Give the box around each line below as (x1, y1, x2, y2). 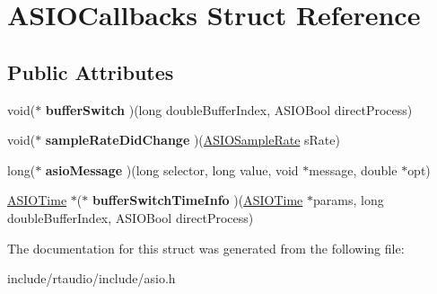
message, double (309, 160, 398, 179)
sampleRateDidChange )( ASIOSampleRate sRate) (45, 130, 340, 149)
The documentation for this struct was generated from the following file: (7, 238, 405, 257)
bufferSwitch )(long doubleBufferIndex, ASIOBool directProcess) (45, 100, 413, 119)
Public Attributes (7, 58, 174, 85)
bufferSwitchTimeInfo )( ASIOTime (92, 191, 303, 209)
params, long (312, 191, 384, 209)
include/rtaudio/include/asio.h (7, 269, 176, 288)
